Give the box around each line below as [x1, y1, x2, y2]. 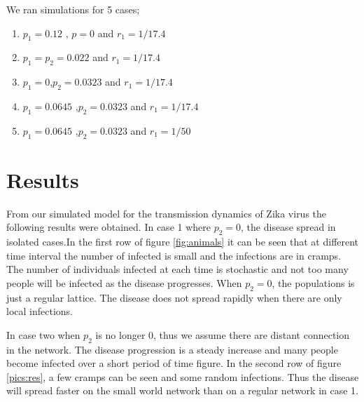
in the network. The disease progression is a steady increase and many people [6, 342, 338, 356]
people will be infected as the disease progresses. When [6, 275, 242, 290]
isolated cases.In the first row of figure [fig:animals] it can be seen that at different [6, 234, 359, 249]
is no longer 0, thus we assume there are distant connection [95, 327, 350, 342]
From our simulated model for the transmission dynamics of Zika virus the [6, 206, 327, 220]
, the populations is [272, 275, 355, 290]
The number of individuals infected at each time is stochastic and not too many [6, 262, 349, 276]
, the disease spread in [241, 220, 336, 234]
